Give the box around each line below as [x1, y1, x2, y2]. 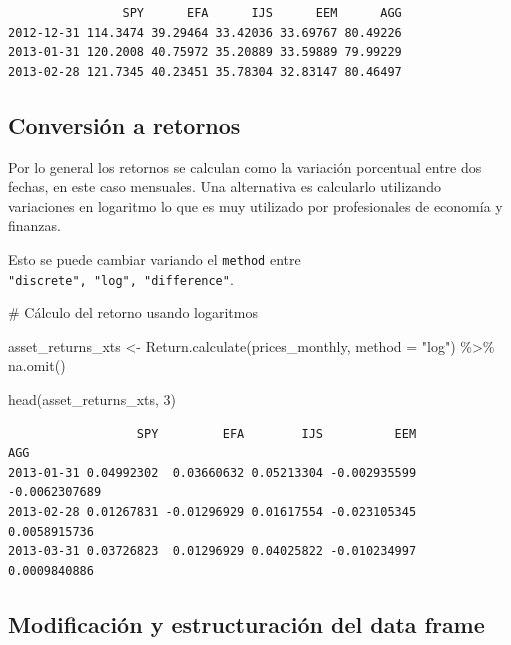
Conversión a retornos [8, 109, 241, 140]
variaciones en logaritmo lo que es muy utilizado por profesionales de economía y [8, 195, 503, 216]
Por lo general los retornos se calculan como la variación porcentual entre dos [8, 156, 482, 177]
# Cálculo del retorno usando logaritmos [8, 302, 258, 323]
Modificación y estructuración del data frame [8, 608, 485, 639]
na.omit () [8, 355, 66, 376]
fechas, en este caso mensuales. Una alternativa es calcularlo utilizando [8, 176, 441, 197]
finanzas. [8, 215, 61, 236]
